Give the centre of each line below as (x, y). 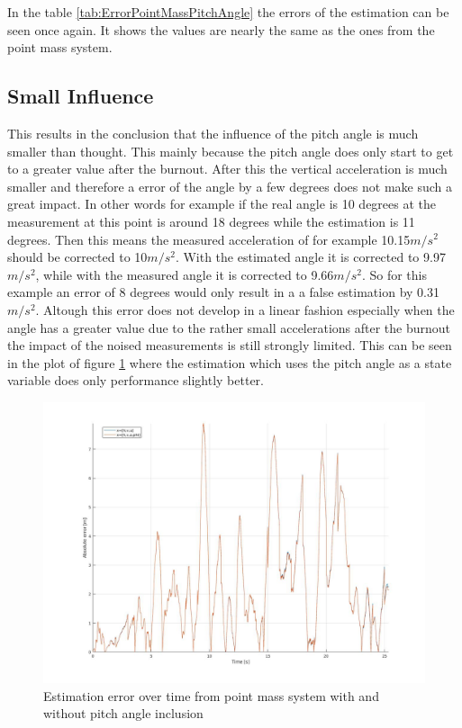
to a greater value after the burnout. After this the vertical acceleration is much (227, 169)
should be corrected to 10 (77, 257)
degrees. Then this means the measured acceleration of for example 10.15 (209, 239)
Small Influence (81, 96)
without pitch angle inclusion (123, 713)
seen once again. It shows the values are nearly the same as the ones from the (221, 29)
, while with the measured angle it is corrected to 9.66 (185, 274)
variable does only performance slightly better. (136, 380)
